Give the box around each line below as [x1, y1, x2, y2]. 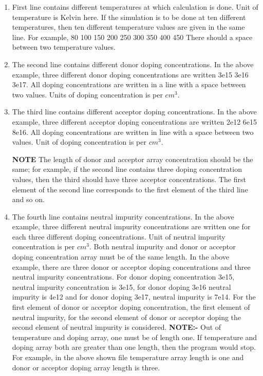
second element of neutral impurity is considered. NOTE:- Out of [12, 322, 221, 332]
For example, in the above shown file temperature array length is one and [12, 352, 244, 362]
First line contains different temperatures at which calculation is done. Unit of [12, 2, 258, 12]
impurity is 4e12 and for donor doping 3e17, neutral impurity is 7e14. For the [12, 291, 256, 302]
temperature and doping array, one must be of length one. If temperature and [12, 331, 257, 342]
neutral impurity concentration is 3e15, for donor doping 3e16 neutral [12, 281, 231, 292]
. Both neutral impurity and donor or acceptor [89, 241, 236, 252]
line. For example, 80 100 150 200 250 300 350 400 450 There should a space [12, 31, 253, 42]
